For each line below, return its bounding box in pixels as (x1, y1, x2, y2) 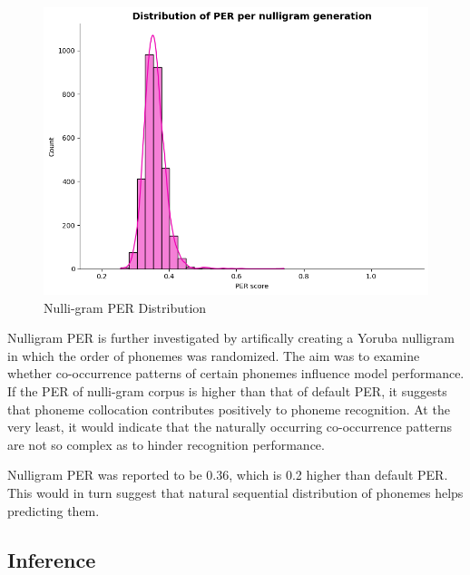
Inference (7, 545, 96, 573)
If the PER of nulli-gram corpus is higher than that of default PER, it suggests (7, 382, 447, 401)
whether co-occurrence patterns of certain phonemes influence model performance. (7, 364, 465, 383)
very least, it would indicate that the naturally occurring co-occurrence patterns (7, 417, 453, 436)
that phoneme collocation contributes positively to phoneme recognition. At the (7, 399, 450, 418)
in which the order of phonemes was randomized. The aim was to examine (7, 346, 420, 365)
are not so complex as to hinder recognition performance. (7, 434, 325, 453)
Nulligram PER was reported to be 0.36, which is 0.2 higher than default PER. (7, 465, 448, 484)
